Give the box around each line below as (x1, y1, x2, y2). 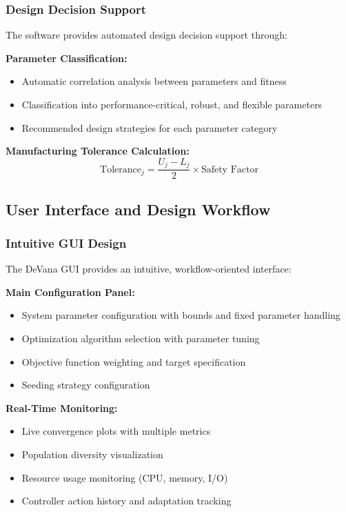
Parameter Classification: (6, 50, 128, 65)
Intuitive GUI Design (6, 234, 127, 251)
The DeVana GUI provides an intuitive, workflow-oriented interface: (6, 262, 292, 276)
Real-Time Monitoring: (6, 400, 118, 415)
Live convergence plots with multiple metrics (21, 424, 211, 438)
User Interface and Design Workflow (6, 198, 271, 219)
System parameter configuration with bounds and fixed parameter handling (21, 308, 340, 322)
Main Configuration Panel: (6, 284, 135, 299)
